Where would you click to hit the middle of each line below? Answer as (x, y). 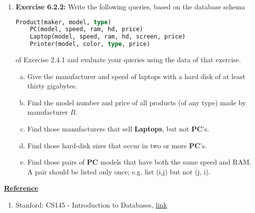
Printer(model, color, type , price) (90, 44)
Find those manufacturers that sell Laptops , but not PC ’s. (118, 129)
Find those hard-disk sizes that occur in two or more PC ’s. (117, 145)
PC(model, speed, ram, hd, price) (86, 29)
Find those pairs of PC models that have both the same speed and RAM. (139, 162)
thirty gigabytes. (52, 86)
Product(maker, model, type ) (64, 22)
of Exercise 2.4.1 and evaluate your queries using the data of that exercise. (128, 60)
